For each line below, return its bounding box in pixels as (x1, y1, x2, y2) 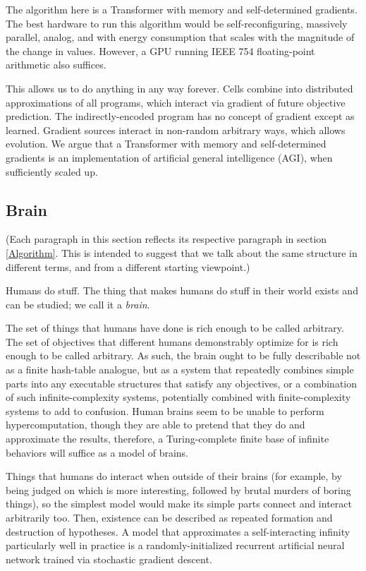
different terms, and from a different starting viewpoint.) (6, 259, 250, 274)
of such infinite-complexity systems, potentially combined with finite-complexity (6, 390, 351, 404)
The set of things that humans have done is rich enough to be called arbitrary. (6, 320, 344, 335)
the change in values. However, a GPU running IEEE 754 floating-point (6, 43, 315, 58)
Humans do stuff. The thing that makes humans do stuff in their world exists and (6, 283, 358, 298)
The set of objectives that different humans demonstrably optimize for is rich (6, 334, 338, 349)
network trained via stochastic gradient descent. (6, 551, 212, 566)
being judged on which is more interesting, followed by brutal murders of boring (6, 482, 351, 497)
